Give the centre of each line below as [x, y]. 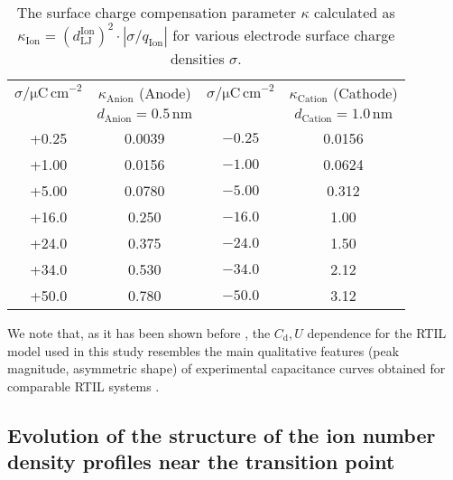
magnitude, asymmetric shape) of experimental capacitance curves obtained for [226, 368]
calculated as [354, 12]
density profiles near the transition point [201, 461]
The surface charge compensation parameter [157, 12]
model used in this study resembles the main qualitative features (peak [203, 350]
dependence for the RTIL [377, 332]
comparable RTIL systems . [83, 386]
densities [197, 58]
